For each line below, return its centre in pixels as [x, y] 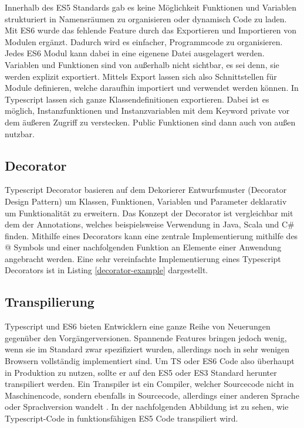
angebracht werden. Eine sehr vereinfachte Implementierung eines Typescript [143, 258]
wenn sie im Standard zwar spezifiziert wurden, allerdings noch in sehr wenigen [147, 349]
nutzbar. [20, 133]
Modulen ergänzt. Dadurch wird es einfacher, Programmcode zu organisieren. [144, 41]
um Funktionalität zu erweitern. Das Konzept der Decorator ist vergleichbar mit [149, 213]
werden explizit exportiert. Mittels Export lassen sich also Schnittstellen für [141, 76]
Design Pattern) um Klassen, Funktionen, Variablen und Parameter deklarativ [146, 201]
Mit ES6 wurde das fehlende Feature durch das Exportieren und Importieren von [151, 30]
